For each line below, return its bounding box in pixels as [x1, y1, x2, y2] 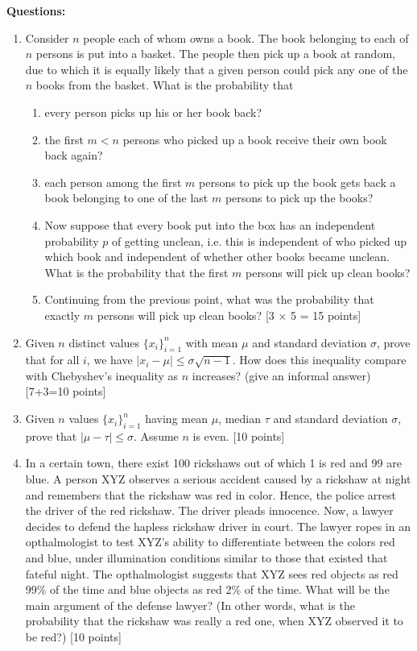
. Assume [134, 427, 179, 444]
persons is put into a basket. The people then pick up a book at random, [35, 45, 395, 62]
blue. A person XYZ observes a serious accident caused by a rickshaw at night [25, 471, 411, 487]
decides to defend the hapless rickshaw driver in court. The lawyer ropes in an [25, 517, 411, 534]
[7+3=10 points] [25, 383, 106, 400]
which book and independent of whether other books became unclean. [44, 248, 390, 265]
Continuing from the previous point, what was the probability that [44, 291, 374, 308]
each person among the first [44, 173, 182, 190]
